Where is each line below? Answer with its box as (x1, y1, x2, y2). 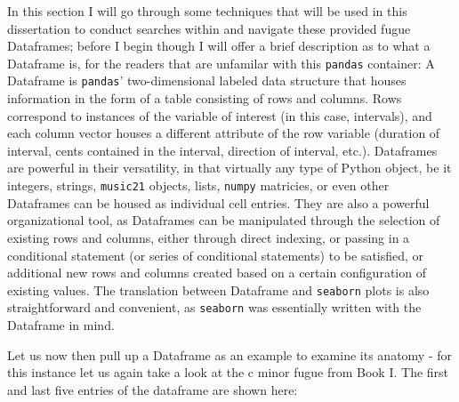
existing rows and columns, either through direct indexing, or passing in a (7, 228, 410, 246)
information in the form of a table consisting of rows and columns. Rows (7, 89, 402, 108)
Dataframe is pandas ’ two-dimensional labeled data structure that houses (7, 71, 407, 90)
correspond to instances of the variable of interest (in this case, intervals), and (7, 106, 432, 125)
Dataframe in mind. (7, 316, 115, 334)
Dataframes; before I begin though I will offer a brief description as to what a (7, 36, 431, 55)
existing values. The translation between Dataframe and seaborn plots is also (7, 280, 430, 299)
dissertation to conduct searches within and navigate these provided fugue (7, 19, 411, 37)
